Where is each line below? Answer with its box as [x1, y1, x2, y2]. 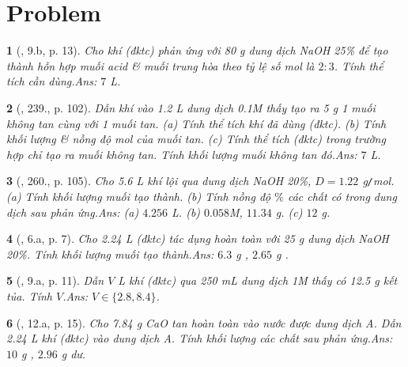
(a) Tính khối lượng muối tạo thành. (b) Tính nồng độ [6, 187, 271, 204]
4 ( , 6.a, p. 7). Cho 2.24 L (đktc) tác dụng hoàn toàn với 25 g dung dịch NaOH [6, 230, 390, 247]
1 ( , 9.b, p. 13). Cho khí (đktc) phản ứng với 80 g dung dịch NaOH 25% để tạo [6, 42, 388, 59]
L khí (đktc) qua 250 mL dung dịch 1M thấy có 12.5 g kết [118, 272, 398, 289]
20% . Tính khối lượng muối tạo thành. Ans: [6, 245, 214, 262]
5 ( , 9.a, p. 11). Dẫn [6, 272, 104, 289]
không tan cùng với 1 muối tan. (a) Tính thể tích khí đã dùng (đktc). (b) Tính [6, 115, 387, 131]
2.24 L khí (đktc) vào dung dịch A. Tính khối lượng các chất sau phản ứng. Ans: [6, 330, 393, 346]
